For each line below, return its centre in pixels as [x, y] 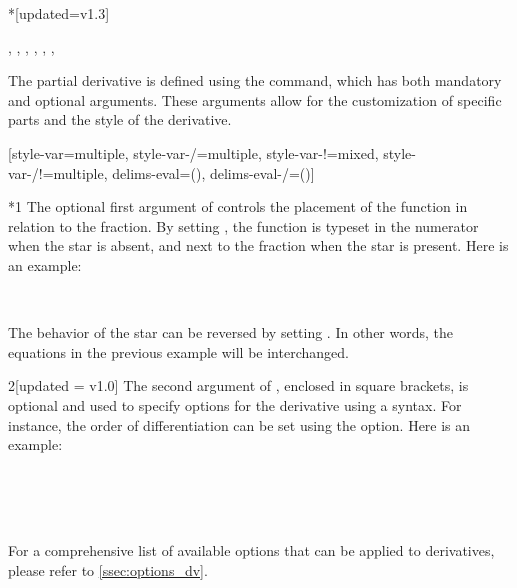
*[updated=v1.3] [59, 13]
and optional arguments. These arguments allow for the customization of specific [255, 99]
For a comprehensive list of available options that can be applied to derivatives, [251, 550]
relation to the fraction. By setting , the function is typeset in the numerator [243, 225]
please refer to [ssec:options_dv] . [108, 570]
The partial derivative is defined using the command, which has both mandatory [255, 80]
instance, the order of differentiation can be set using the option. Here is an [239, 424]
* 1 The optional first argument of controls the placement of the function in [238, 206]
